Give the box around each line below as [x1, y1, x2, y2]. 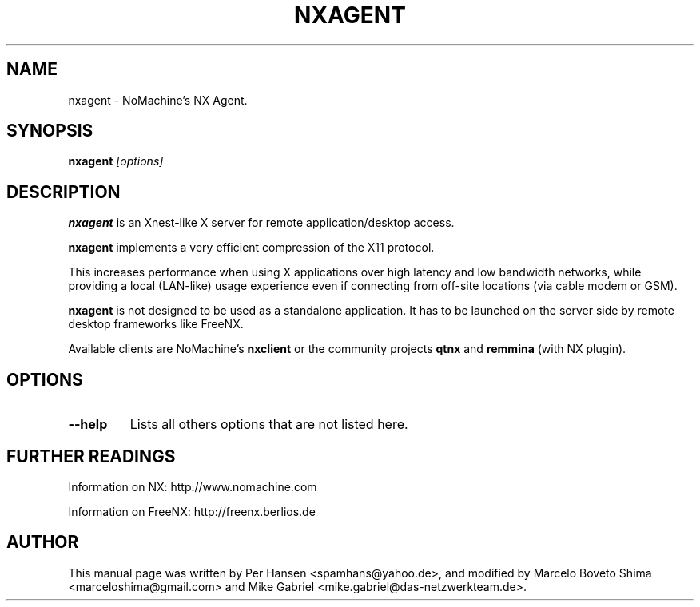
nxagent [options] [68, 154, 164, 169]
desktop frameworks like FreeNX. [68, 317, 244, 331]
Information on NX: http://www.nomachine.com [68, 479, 317, 494]
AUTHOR [6, 532, 79, 553]
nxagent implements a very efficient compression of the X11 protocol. [68, 240, 435, 255]
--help [68, 416, 108, 433]
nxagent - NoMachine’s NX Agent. [68, 93, 248, 107]
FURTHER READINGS [6, 446, 176, 466]
